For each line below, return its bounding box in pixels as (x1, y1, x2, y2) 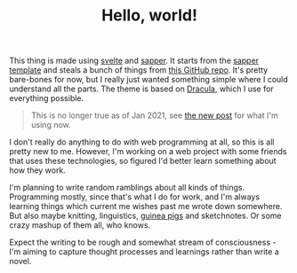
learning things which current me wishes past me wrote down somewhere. (9, 201, 283, 212)
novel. (9, 256, 32, 267)
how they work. (9, 165, 67, 175)
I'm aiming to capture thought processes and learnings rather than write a (9, 246, 280, 257)
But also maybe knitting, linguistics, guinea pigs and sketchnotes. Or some (9, 210, 282, 222)
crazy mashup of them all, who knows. (9, 220, 151, 230)
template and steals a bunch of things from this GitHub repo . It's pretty (9, 65, 269, 75)
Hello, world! (100, 5, 198, 26)
